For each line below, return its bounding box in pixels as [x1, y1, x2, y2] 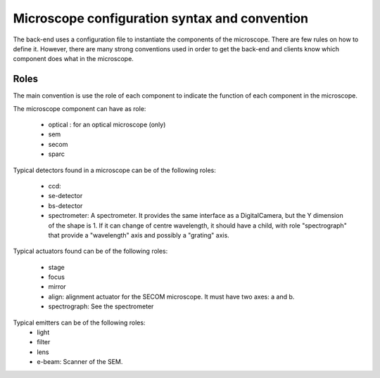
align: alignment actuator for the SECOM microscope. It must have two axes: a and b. [48, 292, 295, 301]
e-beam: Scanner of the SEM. [37, 358, 123, 366]
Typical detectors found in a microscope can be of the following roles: [13, 166, 216, 174]
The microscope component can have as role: [13, 104, 146, 112]
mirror [48, 282, 66, 291]
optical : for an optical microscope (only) [48, 120, 166, 129]
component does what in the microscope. [13, 55, 134, 63]
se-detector [48, 192, 83, 200]
